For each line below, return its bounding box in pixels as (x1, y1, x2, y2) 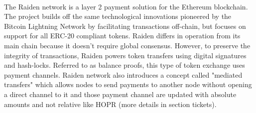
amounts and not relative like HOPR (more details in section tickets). (4, 99, 217, 109)
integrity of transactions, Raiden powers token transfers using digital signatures (4, 50, 247, 60)
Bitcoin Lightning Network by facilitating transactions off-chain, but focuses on (4, 20, 246, 31)
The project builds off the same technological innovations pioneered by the (4, 11, 232, 21)
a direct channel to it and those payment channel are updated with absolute (4, 89, 237, 99)
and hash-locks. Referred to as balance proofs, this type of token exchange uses (4, 60, 245, 70)
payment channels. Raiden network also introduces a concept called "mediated (4, 69, 243, 80)
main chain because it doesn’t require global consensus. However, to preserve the (4, 40, 251, 50)
